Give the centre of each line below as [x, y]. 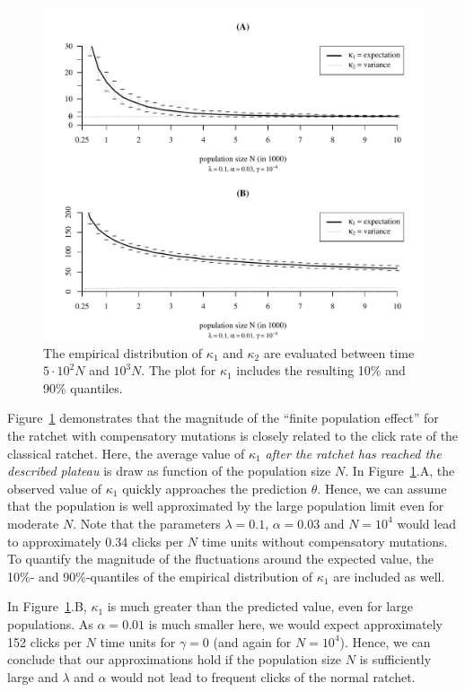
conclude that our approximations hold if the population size [175, 659]
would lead [427, 523]
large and [33, 676]
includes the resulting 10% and [321, 370]
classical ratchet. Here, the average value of [126, 453]
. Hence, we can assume [382, 488]
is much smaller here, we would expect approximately [295, 623]
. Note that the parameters [147, 523]
